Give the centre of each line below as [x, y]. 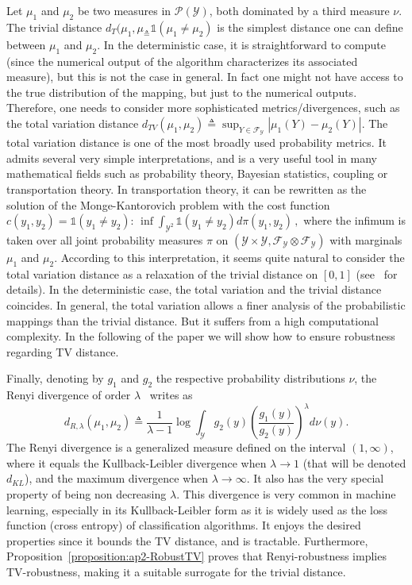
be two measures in [124, 10]
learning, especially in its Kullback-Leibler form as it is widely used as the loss [197, 509]
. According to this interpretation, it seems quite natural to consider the [229, 257]
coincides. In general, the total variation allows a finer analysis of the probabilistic [206, 304]
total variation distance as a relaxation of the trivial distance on [162, 273]
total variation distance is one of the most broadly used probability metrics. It [196, 142]
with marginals [366, 239]
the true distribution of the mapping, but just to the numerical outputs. [182, 92]
